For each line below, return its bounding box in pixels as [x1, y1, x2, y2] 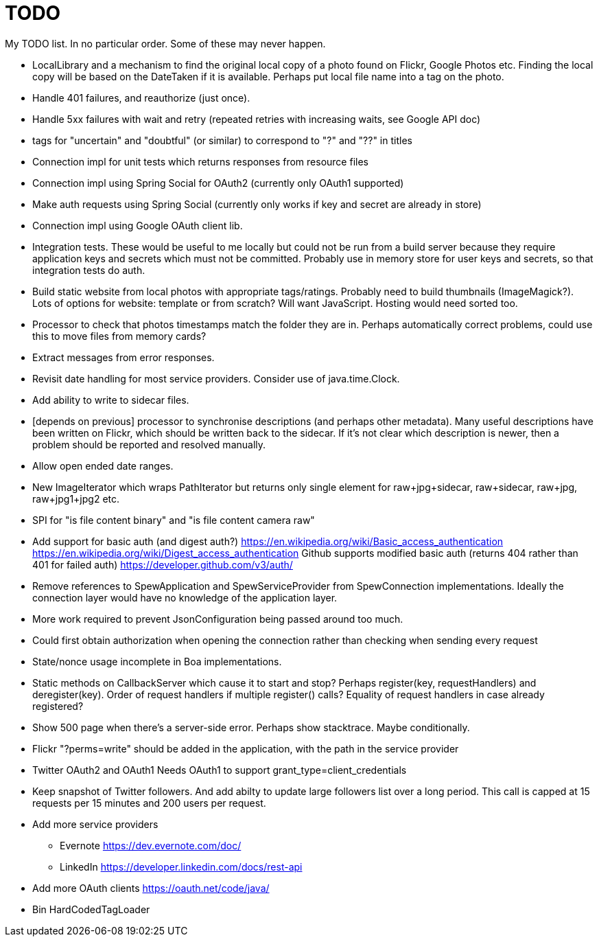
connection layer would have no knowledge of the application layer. [32, 591, 338, 604]
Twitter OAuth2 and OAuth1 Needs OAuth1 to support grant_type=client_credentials [32, 763, 407, 776]
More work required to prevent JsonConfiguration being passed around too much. [32, 612, 403, 625]
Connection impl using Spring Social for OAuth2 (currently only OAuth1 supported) [32, 176, 404, 189]
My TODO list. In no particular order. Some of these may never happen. [5, 37, 326, 49]
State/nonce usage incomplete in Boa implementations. [32, 655, 282, 667]
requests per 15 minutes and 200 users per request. [32, 796, 266, 809]
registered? [32, 700, 84, 712]
